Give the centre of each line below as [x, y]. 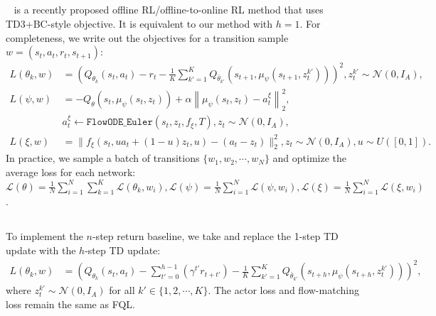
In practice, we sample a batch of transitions [103, 158]
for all [122, 290]
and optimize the [309, 158]
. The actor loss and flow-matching [283, 290]
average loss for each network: [71, 171]
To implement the [44, 236]
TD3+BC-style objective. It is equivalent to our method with [139, 23]
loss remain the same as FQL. [70, 304]
